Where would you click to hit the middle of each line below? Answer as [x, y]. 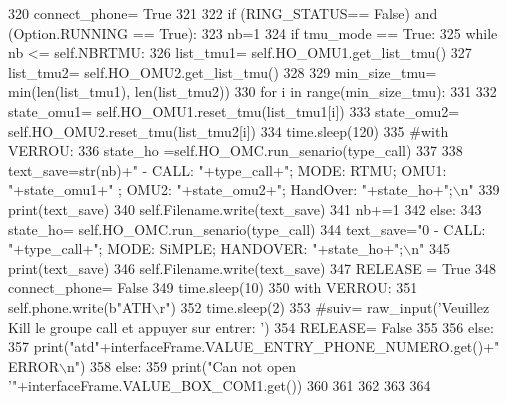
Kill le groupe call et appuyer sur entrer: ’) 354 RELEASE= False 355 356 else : [251, 326]
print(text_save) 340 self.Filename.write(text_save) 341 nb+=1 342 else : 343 [245, 208]
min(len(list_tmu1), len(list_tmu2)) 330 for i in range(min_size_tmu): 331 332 [252, 91]
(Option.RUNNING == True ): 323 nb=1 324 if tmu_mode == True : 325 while [253, 32]
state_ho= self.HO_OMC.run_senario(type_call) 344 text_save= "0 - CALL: [247, 228]
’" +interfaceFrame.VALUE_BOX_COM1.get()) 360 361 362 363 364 [219, 385]
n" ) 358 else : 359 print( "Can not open [181, 365]
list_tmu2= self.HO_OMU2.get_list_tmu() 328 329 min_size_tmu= [222, 71]
